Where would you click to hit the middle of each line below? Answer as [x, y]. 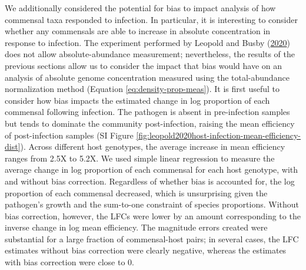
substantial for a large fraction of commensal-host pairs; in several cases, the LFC [152, 238]
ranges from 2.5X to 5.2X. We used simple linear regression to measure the [140, 158]
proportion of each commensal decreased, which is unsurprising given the [136, 192]
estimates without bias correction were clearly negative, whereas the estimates [146, 250]
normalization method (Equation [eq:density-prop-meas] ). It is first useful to [142, 89]
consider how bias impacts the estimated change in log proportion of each [137, 100]
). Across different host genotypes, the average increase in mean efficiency [153, 146]
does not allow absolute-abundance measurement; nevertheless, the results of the [150, 54]
